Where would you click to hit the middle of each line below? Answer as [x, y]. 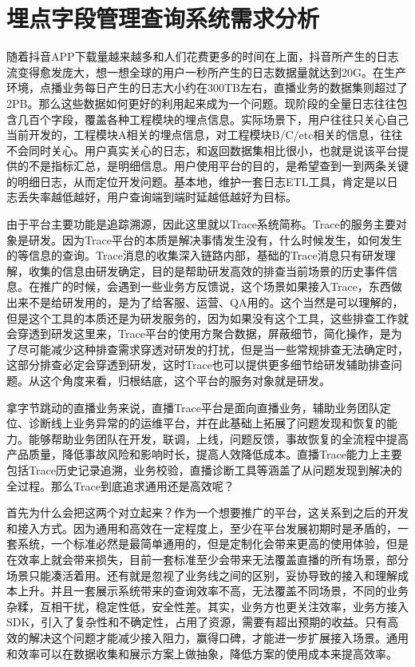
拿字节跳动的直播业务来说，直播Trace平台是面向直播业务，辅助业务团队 [193, 407]
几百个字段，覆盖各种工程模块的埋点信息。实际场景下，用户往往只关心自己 [213, 119]
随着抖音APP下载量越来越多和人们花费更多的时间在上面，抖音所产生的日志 [203, 56]
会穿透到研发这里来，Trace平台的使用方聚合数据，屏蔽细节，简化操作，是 [199, 333]
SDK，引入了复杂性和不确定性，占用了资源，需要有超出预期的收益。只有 [197, 622]
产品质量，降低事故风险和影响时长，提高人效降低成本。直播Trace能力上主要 [204, 454]
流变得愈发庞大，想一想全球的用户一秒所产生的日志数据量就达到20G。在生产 [206, 71]
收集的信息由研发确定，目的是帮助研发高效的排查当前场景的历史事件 [207, 270]
